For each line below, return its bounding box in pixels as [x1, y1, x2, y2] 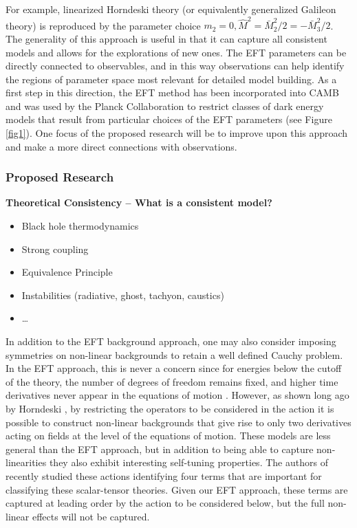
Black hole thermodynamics [21, 219, 139, 233]
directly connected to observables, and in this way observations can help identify [6, 58, 345, 73]
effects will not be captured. [32, 509, 150, 523]
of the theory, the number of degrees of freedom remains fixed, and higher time [6, 374, 338, 388]
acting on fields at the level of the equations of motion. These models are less [6, 428, 331, 443]
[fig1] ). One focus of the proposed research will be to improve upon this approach [6, 126, 348, 140]
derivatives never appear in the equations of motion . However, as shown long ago [6, 388, 349, 402]
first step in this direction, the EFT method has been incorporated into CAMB [6, 85, 339, 100]
